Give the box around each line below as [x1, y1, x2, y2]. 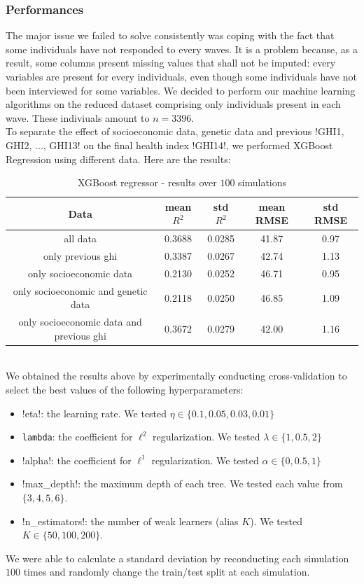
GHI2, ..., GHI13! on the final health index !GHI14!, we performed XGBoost [6, 137, 333, 152]
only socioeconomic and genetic [13, 283, 148, 298]
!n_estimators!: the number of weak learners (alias [22, 513, 239, 528]
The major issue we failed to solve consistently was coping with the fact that [6, 28, 335, 43]
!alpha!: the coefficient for [22, 452, 132, 467]
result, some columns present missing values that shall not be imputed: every [6, 55, 336, 70]
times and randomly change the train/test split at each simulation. [23, 564, 310, 579]
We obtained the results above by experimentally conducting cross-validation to [6, 368, 347, 383]
